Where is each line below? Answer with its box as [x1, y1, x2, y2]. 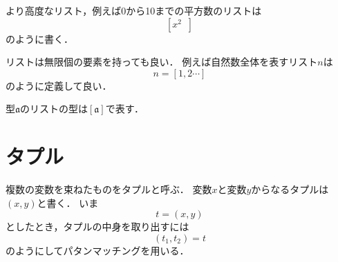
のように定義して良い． [6, 78, 112, 92]
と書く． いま [37, 195, 99, 210]
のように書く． [6, 31, 73, 46]
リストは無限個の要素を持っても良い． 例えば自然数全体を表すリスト [6, 54, 318, 69]
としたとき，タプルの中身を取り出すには [6, 219, 189, 234]
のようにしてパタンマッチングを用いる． [6, 243, 189, 257]
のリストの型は [20, 101, 88, 116]
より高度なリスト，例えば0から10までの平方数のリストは [6, 3, 262, 17]
